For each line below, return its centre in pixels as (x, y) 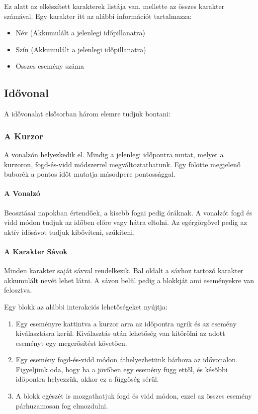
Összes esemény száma (50, 66)
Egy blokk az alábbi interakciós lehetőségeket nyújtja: (86, 306)
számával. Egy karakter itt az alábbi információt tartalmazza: (98, 16)
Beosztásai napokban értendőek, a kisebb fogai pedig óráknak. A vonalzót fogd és (128, 212)
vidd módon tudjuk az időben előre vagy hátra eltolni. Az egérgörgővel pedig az (126, 222)
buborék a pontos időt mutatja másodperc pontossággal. (90, 174)
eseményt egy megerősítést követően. (71, 343)
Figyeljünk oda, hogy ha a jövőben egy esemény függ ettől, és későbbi (122, 369)
